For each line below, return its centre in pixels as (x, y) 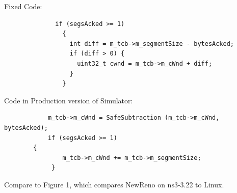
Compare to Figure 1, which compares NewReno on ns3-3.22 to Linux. (114, 184)
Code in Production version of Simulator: (69, 100)
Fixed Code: (23, 6)
